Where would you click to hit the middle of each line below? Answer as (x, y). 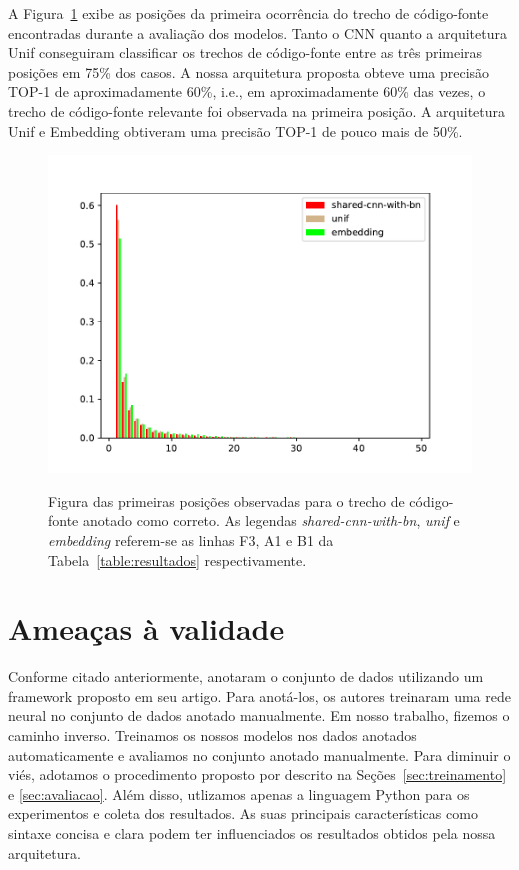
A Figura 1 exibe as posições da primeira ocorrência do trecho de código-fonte (248, 13)
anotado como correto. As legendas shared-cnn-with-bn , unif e (271, 520)
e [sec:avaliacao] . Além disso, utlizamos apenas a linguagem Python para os (239, 793)
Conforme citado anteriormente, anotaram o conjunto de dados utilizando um (246, 676)
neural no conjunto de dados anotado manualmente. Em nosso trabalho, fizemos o (259, 715)
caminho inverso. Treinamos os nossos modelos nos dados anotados (212, 735)
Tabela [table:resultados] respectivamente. (177, 559)
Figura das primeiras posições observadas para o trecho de (226, 500)
